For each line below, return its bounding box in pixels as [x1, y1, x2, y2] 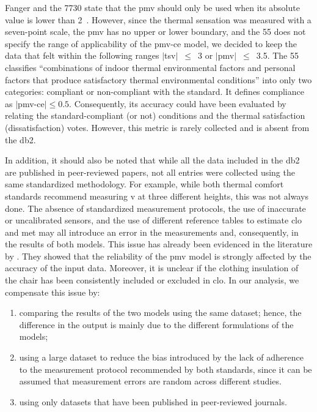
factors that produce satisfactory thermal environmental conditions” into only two [5, 73, 312, 86]
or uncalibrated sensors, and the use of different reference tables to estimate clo [5, 214, 302, 227]
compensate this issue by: [5, 285, 100, 298]
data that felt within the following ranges [5, 49, 159, 62]
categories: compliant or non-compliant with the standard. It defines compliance [5, 85, 304, 98]
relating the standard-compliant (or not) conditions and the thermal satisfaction [5, 109, 305, 122]
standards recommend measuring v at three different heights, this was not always [5, 189, 308, 202]
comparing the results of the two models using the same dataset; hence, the [19, 306, 302, 319]
